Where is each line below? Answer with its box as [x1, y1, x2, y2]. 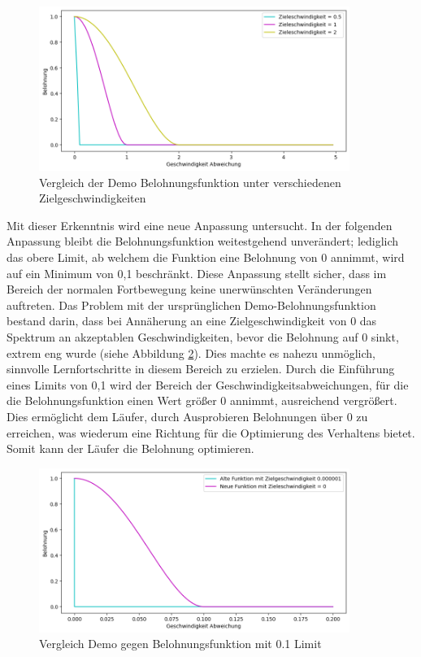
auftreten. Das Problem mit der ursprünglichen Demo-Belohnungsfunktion [7, 296, 376, 313]
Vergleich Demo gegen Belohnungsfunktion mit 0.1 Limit [39, 635, 322, 652]
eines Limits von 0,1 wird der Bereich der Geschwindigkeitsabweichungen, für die [7, 376, 409, 393]
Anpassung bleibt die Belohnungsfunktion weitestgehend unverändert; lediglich [7, 233, 399, 250]
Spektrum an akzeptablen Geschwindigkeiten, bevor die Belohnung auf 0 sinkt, [7, 328, 399, 345]
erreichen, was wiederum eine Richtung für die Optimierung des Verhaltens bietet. [7, 424, 415, 441]
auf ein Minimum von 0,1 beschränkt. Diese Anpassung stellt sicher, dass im [7, 264, 387, 281]
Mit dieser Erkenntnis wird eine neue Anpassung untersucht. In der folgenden [7, 216, 393, 233]
